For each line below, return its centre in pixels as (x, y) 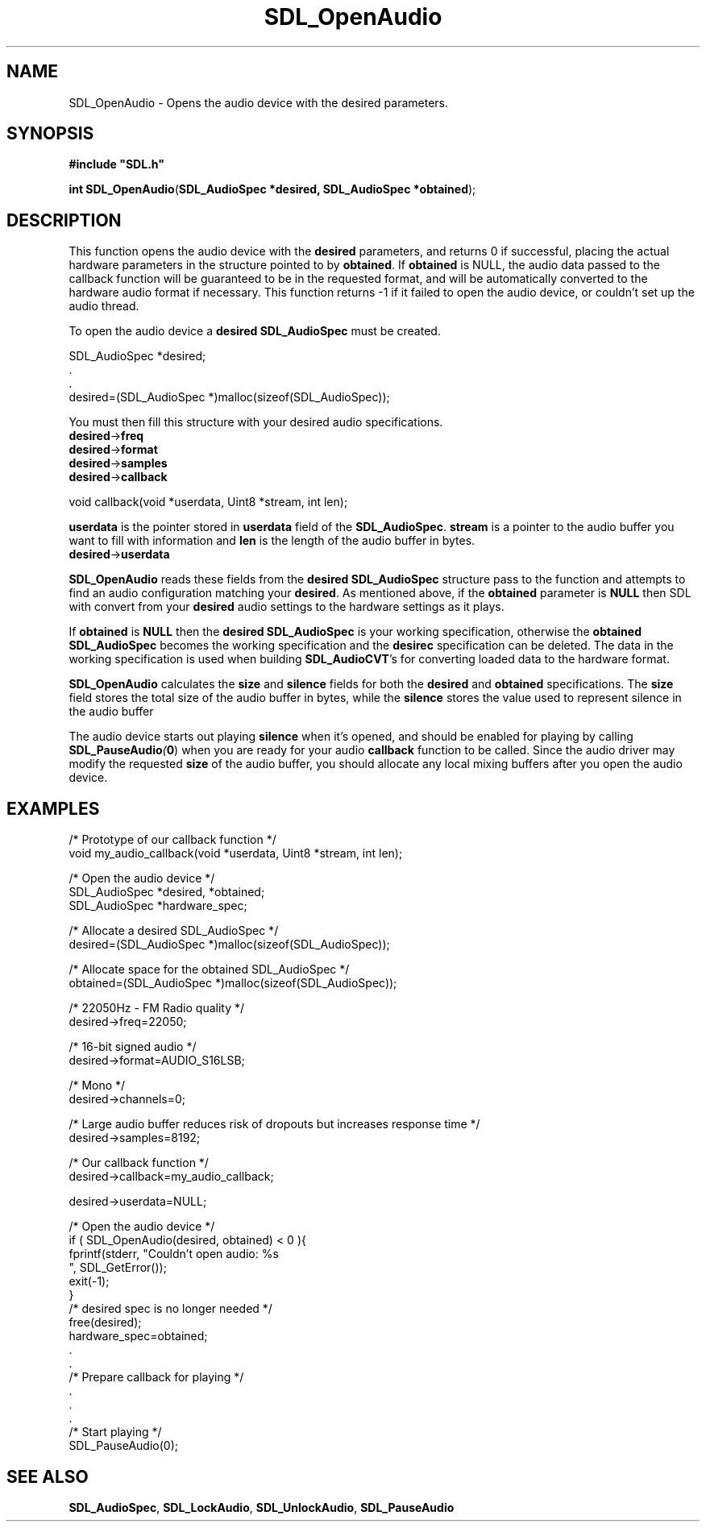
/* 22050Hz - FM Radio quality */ (157, 1008)
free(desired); (105, 1322)
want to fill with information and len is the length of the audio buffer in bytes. (272, 541)
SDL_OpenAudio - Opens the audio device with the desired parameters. (259, 102)
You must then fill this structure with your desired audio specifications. (256, 422)
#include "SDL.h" (116, 164)
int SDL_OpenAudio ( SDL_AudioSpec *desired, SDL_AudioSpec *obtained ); (272, 189)
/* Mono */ (97, 1086)
